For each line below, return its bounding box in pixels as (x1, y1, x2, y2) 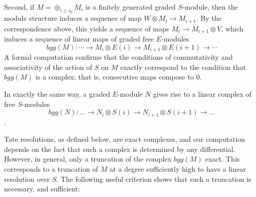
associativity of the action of (4, 61, 92, 72)
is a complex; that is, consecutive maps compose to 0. (35, 71, 202, 82)
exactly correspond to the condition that (120, 61, 246, 72)
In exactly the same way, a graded (4, 88, 110, 99)
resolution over (4, 173, 50, 184)
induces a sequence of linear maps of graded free (4, 33, 154, 44)
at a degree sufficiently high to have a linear (109, 163, 246, 174)
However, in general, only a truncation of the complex (4, 153, 171, 164)
